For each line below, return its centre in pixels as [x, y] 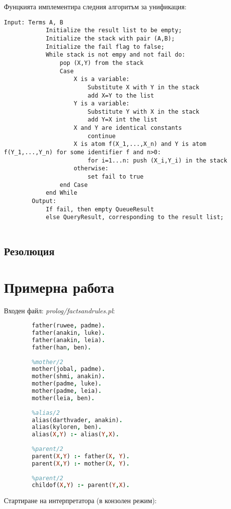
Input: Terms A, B [34, 22]
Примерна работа [59, 287]
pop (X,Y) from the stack [102, 63]
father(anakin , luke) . [68, 333]
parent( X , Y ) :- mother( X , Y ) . [81, 463]
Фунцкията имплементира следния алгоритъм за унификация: [95, 6]
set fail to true [115, 177]
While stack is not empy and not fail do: [115, 55]
